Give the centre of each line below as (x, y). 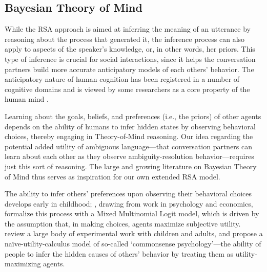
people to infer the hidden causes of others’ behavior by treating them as (119, 253)
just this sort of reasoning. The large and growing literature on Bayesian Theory (131, 166)
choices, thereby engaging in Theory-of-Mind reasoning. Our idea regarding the (129, 136)
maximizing (23, 264)
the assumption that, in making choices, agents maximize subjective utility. (123, 223)
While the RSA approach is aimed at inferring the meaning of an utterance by (128, 29)
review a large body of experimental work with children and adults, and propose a (134, 233)
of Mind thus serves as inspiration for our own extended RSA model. (112, 176)
